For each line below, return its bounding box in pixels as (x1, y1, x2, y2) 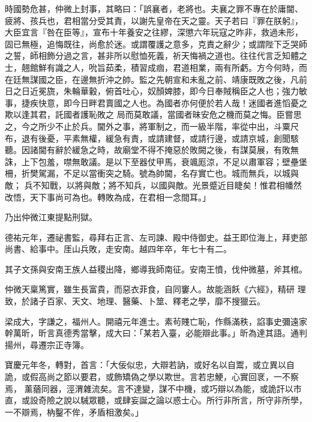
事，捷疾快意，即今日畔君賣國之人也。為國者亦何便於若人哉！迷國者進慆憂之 (5, 96, 307, 109)
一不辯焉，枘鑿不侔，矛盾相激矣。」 (5, 405, 143, 418)
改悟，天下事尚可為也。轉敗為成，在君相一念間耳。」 (5, 190, 211, 203)
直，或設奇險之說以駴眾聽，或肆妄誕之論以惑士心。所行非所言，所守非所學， (5, 394, 307, 406)
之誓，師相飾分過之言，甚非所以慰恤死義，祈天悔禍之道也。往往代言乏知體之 (5, 49, 307, 62)
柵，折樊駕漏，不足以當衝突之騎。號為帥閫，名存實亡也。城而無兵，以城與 (5, 167, 299, 179)
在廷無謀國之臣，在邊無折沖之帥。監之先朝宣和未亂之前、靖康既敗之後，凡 (5, 73, 299, 85)
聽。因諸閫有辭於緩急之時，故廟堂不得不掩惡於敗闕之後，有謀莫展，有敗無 (5, 143, 299, 156)
